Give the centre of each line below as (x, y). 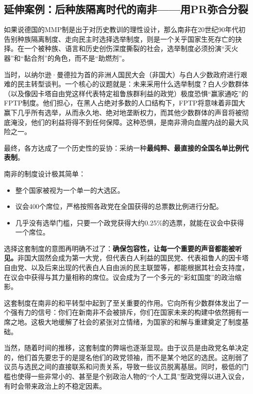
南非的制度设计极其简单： (45, 173)
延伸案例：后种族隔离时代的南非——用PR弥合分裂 (126, 9)
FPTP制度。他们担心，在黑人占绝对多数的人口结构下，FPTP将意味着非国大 (125, 103)
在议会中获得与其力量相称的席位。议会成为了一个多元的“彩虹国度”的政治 (119, 277)
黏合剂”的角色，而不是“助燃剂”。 (76, 58)
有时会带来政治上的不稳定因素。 (55, 385)
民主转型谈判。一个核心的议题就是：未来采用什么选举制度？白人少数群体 (133, 84)
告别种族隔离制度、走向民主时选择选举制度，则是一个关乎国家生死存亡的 (119, 39)
